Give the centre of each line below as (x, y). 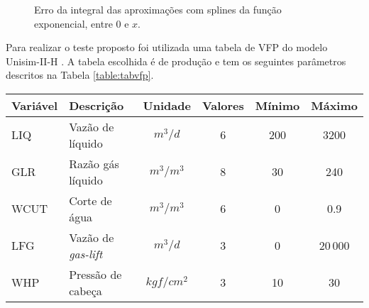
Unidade (167, 105)
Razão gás (94, 163)
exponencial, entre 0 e (82, 23)
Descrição (97, 105)
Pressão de (95, 274)
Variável (35, 105)
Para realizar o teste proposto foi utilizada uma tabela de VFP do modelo (167, 47)
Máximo (334, 105)
